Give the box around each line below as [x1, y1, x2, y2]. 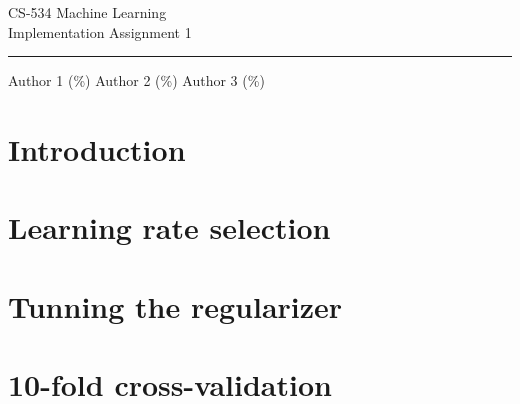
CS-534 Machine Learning [8, 2, 167, 22]
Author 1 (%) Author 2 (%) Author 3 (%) [8, 70, 265, 91]
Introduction [8, 128, 186, 169]
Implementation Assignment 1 [8, 21, 192, 42]
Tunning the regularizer [8, 285, 343, 326]
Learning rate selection [8, 207, 331, 248]
